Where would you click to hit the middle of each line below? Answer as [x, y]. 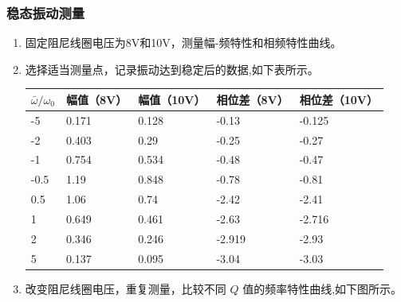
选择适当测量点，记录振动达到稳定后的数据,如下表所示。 [172, 69]
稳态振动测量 [46, 12]
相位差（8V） [252, 99]
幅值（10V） [172, 99]
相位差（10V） [338, 99]
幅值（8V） [96, 99]
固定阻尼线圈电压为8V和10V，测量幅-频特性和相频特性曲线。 [183, 43]
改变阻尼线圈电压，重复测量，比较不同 [126, 288]
